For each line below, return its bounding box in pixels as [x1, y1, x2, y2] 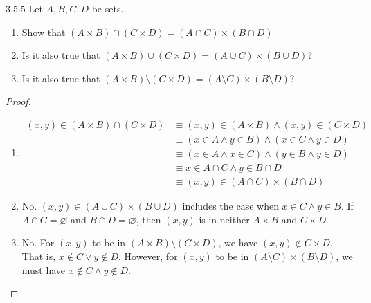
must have [21, 262, 66, 277]
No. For [21, 235, 55, 250]
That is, [21, 248, 56, 263]
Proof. [6, 94, 31, 109]
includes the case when [182, 199, 279, 213]
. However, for [118, 248, 178, 263]
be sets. [91, 1, 124, 15]
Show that [21, 24, 66, 39]
